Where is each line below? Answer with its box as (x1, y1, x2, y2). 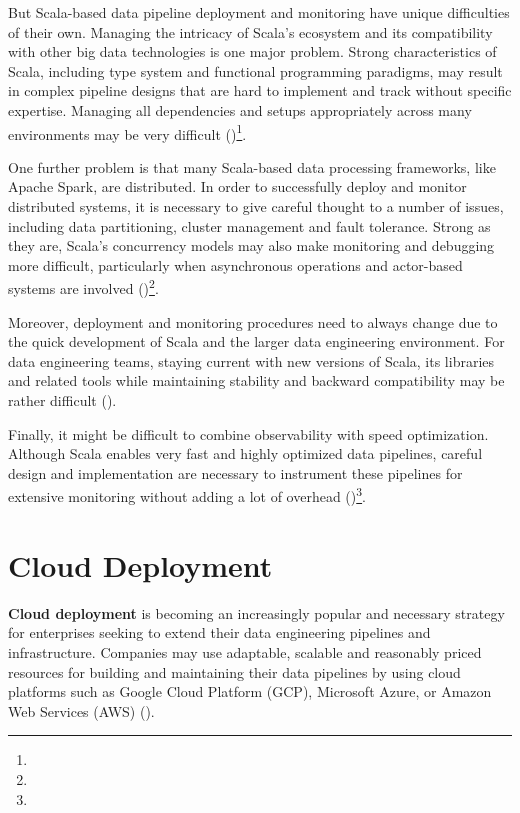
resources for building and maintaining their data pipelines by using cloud (8, 661, 461, 682)
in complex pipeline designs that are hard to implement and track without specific (8, 80, 512, 101)
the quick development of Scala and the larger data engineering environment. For (8, 331, 505, 352)
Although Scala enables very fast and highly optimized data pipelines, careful (8, 443, 483, 464)
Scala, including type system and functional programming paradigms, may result (8, 60, 503, 81)
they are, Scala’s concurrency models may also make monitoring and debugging (8, 235, 495, 256)
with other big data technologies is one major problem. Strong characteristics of (8, 41, 497, 62)
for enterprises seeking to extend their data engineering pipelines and (8, 622, 431, 643)
